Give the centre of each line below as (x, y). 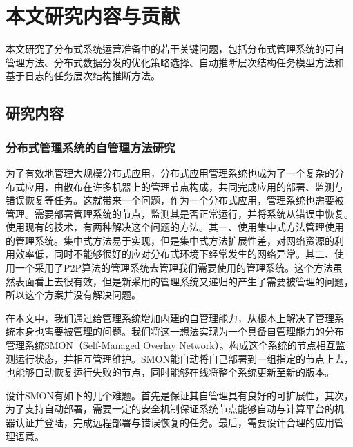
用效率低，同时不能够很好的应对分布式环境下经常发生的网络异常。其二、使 (175, 254)
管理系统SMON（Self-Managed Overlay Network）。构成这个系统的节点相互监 (175, 345)
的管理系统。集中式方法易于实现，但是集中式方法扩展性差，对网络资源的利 (175, 240)
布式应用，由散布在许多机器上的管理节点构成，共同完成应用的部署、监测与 (175, 186)
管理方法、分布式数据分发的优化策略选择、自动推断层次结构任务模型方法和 (175, 62)
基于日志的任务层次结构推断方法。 (83, 76)
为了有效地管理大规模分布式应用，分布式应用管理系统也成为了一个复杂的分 (175, 172)
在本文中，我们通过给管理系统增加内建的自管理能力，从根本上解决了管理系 (175, 317)
